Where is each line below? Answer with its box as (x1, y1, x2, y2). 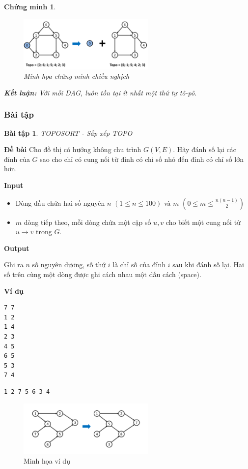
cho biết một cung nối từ (165, 217, 241, 227)
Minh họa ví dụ (24, 456, 70, 466)
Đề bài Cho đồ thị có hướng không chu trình (4, 144, 141, 155)
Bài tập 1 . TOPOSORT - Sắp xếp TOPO (4, 127, 133, 138)
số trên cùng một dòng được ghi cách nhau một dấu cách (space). (4, 269, 201, 280)
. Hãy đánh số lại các (173, 144, 237, 155)
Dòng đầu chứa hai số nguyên (15, 197, 105, 208)
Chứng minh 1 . (4, 1, 56, 11)
